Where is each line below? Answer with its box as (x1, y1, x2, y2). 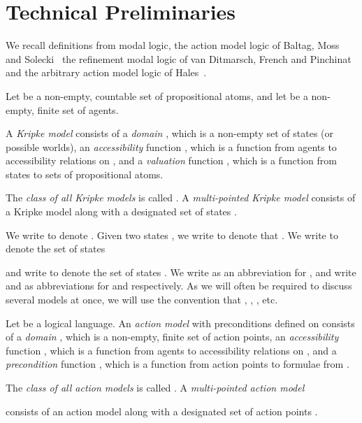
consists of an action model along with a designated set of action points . (6, 403, 318, 418)
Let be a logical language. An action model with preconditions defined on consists (6, 315, 355, 330)
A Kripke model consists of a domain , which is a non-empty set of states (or (6, 126, 333, 141)
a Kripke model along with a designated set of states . (6, 204, 237, 219)
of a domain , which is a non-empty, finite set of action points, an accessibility (6, 329, 339, 344)
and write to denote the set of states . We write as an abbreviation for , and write (6, 264, 356, 279)
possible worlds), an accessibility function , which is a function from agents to (6, 139, 337, 154)
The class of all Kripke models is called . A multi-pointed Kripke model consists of (6, 190, 356, 205)
